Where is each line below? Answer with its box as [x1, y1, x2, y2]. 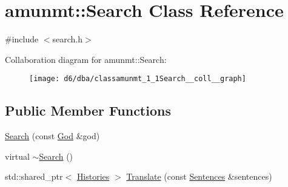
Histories [76, 170, 110, 183]
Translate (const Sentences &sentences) [126, 170, 272, 183]
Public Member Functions [5, 101, 171, 120]
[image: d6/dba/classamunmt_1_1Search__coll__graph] [29, 74, 246, 84]
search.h [52, 33, 83, 45]
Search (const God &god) [5, 130, 100, 142]
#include [5, 33, 39, 45]
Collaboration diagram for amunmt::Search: [5, 53, 167, 65]
